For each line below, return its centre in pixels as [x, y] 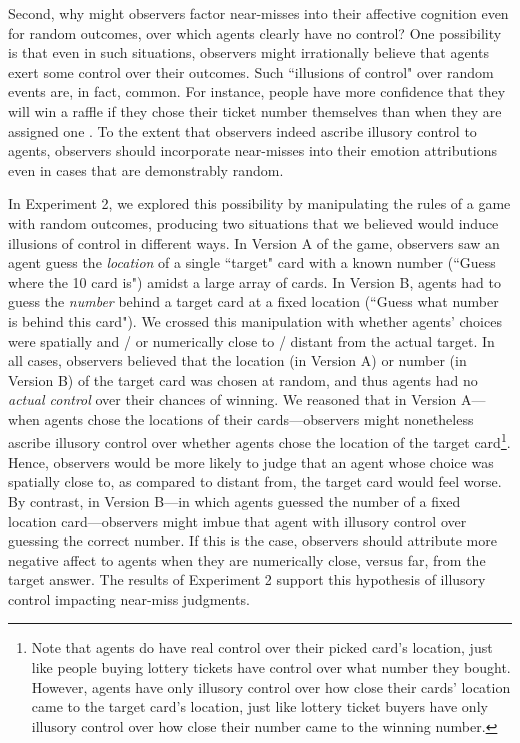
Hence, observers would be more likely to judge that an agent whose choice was [251, 461]
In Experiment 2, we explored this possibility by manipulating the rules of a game [259, 203]
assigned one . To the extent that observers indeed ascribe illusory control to [242, 130]
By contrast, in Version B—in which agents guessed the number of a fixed [234, 500]
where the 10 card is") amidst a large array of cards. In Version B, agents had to [254, 281]
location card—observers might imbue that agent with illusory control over [237, 520]
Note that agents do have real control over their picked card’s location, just [262, 647]
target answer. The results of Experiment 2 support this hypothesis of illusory [247, 579]
